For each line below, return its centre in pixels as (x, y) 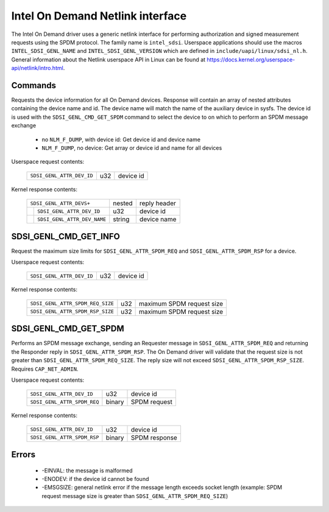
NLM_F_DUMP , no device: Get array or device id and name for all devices (132, 148)
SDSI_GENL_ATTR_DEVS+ (60, 203)
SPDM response (154, 437)
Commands (34, 85)
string (121, 219)
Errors (23, 454)
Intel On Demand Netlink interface (99, 16)
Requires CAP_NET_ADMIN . (45, 369)
